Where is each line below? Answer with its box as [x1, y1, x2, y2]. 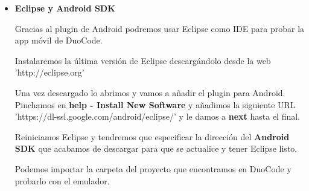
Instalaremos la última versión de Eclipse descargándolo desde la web [14, 54, 271, 66]
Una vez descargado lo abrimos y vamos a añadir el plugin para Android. [14, 86, 285, 99]
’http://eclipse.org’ [14, 66, 84, 79]
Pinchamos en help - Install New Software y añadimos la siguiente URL [14, 98, 296, 111]
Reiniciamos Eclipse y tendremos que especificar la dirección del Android [14, 130, 290, 143]
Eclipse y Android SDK [14, 2, 115, 14]
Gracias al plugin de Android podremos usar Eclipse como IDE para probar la [14, 22, 305, 34]
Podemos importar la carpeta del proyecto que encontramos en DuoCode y [14, 162, 291, 175]
